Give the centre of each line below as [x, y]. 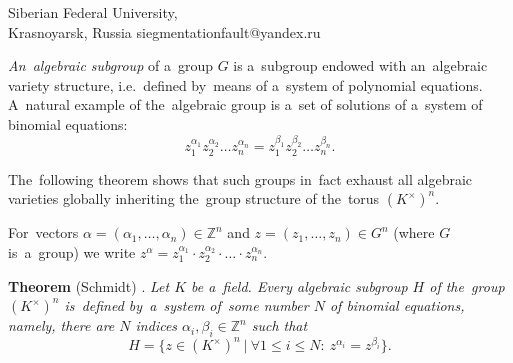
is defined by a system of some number [186, 305]
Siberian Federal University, [93, 12]
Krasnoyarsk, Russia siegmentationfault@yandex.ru [164, 31]
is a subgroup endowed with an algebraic [360, 65]
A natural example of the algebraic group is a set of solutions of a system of [245, 104]
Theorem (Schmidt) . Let [89, 285]
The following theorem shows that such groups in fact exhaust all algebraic [240, 178]
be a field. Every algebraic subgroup [299, 285]
